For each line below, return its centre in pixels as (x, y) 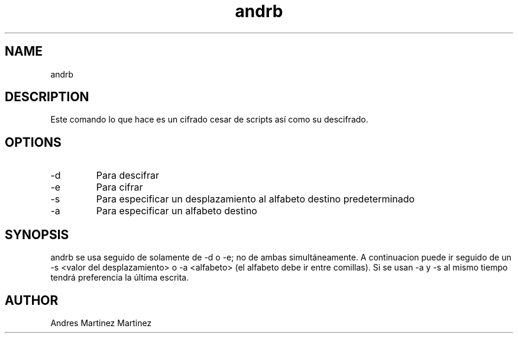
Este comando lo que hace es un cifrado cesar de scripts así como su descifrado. (209, 120)
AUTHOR (32, 300)
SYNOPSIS (37, 234)
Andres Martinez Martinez (101, 323)
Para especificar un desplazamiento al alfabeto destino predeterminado (255, 199)
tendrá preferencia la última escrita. (120, 278)
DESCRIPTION (47, 97)
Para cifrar (119, 187)
